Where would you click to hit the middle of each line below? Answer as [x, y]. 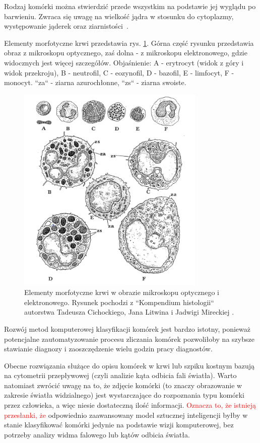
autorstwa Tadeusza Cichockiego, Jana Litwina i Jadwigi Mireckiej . [129, 312]
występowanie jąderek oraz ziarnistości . [66, 26]
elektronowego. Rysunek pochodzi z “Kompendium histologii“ [119, 302]
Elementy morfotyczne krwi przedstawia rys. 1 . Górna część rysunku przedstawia [129, 43]
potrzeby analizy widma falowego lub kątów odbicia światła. [97, 434]
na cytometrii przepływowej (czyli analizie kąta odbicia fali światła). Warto [120, 375]
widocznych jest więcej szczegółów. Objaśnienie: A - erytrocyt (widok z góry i [124, 62]
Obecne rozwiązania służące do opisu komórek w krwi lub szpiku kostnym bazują [129, 365]
